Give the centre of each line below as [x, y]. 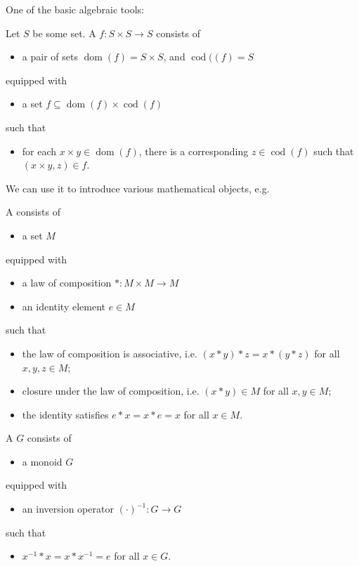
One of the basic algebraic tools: [75, 9]
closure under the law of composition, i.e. [111, 391]
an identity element [64, 306]
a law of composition [67, 283]
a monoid [42, 461]
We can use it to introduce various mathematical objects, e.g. [138, 188]
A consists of [33, 212]
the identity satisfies [65, 414]
